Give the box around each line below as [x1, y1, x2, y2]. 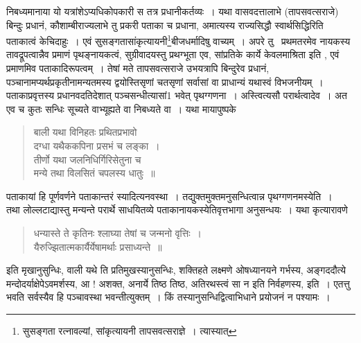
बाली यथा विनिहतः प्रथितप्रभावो [33, 125, 137, 139]
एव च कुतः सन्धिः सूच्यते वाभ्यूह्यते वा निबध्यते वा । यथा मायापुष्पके [6, 101, 236, 116]
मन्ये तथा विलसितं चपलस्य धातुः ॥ [33, 166, 155, 180]
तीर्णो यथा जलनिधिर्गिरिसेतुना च [33, 152, 141, 166]
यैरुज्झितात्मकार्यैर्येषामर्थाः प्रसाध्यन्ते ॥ [33, 239, 162, 254]
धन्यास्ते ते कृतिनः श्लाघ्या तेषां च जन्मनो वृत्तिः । [33, 225, 202, 240]
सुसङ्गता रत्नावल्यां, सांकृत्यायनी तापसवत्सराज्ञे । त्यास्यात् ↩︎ [22, 323, 237, 337]
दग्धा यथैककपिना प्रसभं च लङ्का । [33, 139, 160, 152]
